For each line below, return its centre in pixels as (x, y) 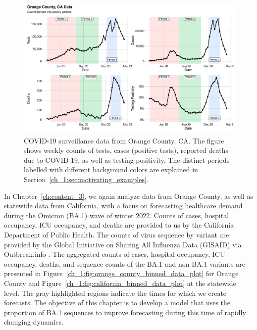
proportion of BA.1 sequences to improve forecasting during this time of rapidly (125, 312)
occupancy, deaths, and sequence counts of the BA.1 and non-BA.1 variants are (125, 263)
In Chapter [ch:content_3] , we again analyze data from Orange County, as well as (129, 196)
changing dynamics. (34, 322)
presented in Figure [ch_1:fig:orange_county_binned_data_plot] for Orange (121, 273)
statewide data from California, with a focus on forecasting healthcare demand (123, 206)
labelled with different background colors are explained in (111, 169)
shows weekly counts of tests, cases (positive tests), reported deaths (126, 150)
